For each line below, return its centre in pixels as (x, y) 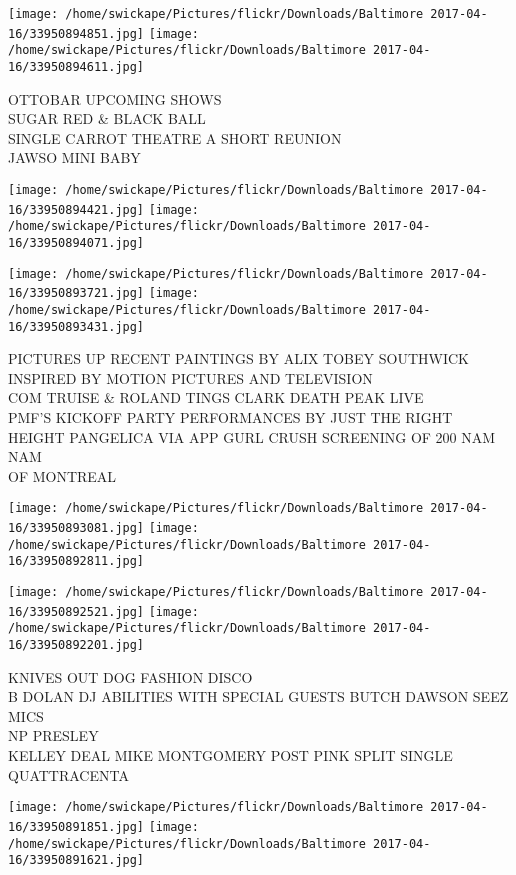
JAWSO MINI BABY (74, 157)
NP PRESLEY (53, 735)
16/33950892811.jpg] (76, 561)
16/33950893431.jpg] (76, 326)
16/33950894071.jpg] (76, 242)
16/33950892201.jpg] (76, 645)
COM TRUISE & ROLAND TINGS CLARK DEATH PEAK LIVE (216, 397)
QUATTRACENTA (68, 774)
